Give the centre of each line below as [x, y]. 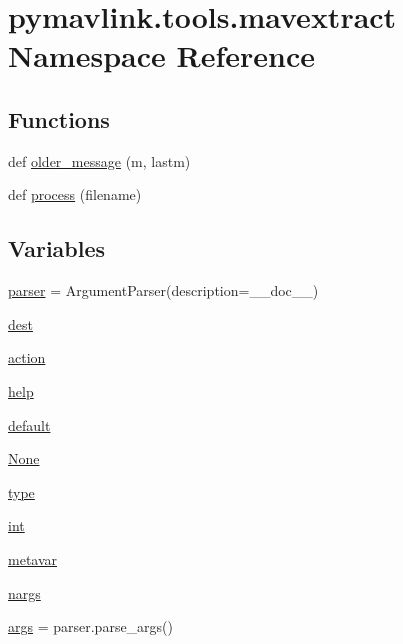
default [29, 424]
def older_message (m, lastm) [99, 160]
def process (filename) [75, 194]
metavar [33, 558]
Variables [57, 248]
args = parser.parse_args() [91, 626]
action [27, 357]
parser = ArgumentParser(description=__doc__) [163, 290]
